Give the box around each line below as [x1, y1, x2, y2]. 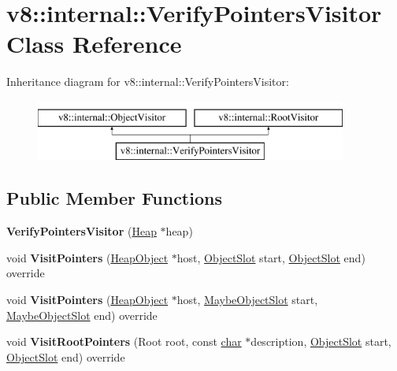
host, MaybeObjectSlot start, [176, 291, 318, 308]
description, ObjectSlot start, [250, 333, 391, 350]
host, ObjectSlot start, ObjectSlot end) [176, 249, 365, 265]
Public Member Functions [6, 186, 222, 210]
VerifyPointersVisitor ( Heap [6, 223, 157, 239]
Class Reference [6, 28, 182, 60]
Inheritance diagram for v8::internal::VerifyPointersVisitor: [6, 73, 289, 90]
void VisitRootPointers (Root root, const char [6, 333, 242, 350]
